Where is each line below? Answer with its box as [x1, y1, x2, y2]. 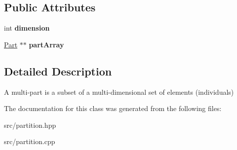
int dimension [4, 23, 50, 33]
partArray [29, 39, 64, 49]
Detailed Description [4, 63, 112, 78]
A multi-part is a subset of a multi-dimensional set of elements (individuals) [4, 86, 234, 97]
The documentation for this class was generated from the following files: [4, 103, 222, 113]
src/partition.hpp [4, 119, 56, 130]
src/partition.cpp [4, 136, 55, 147]
